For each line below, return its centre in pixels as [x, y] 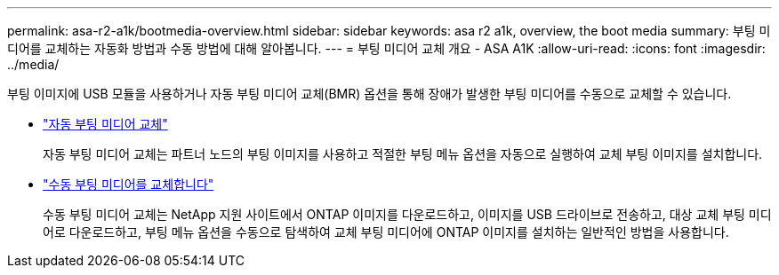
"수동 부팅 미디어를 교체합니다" [128, 184]
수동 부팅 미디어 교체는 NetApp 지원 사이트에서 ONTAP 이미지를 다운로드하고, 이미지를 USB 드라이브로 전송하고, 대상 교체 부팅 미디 [407, 214]
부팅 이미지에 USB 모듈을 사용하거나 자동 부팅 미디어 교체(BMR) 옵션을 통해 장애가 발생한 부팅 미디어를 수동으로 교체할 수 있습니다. [369, 94]
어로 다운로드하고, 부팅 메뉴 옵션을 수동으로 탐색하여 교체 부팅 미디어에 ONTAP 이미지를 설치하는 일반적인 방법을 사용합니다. [386, 232]
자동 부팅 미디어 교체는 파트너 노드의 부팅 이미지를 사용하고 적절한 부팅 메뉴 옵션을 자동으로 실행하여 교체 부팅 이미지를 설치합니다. [403, 154]
